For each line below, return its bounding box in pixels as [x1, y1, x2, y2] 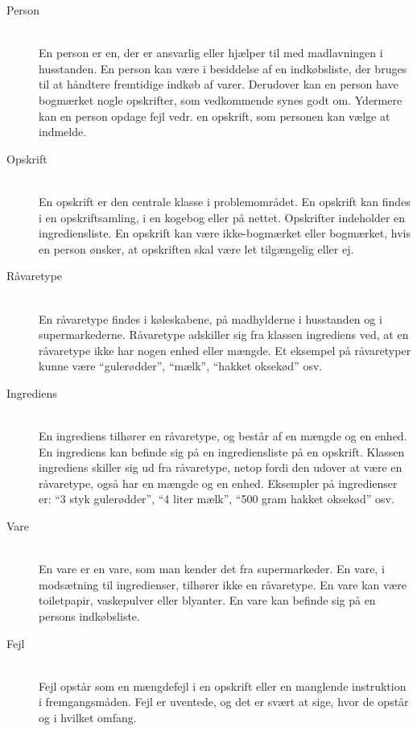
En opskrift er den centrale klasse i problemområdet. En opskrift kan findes [39, 192, 411, 209]
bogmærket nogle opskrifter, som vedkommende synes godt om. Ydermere [39, 91, 403, 108]
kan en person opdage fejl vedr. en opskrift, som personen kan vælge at [39, 107, 390, 124]
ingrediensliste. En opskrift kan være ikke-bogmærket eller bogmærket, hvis [39, 225, 411, 242]
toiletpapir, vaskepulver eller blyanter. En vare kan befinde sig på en [39, 592, 376, 609]
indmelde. [39, 123, 87, 140]
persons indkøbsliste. [39, 608, 140, 624]
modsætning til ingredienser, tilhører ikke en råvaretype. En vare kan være [39, 576, 407, 593]
